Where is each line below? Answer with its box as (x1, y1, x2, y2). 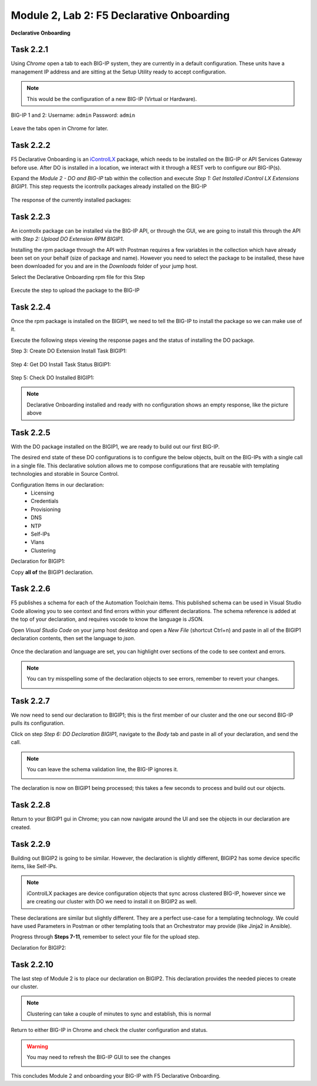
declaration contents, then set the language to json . (11, 635, 136, 641)
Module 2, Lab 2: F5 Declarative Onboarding (11, 9, 230, 22)
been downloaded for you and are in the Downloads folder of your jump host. (11, 263, 198, 270)
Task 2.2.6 (11, 584, 51, 594)
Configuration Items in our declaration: (11, 481, 104, 488)
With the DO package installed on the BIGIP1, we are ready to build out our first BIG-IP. (11, 443, 220, 450)
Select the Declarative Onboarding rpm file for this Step (11, 273, 145, 280)
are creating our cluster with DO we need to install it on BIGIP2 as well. (26, 898, 197, 905)
